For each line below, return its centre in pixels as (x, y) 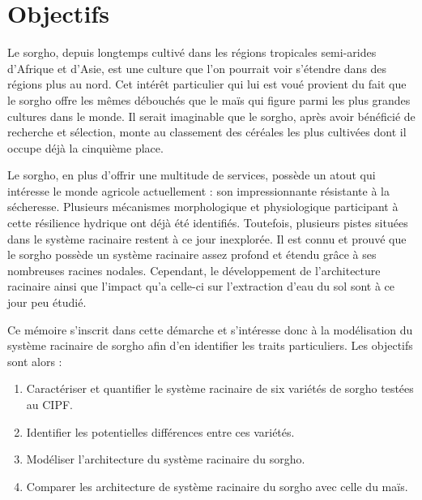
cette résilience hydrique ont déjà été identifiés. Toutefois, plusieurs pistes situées (208, 223)
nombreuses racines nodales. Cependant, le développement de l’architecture (194, 270)
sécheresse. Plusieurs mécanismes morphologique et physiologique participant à (203, 207)
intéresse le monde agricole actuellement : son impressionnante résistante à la (198, 190)
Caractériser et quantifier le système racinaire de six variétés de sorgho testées (220, 388)
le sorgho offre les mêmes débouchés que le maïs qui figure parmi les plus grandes (209, 99)
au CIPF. (49, 404)
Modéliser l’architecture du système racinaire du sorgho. (166, 459)
